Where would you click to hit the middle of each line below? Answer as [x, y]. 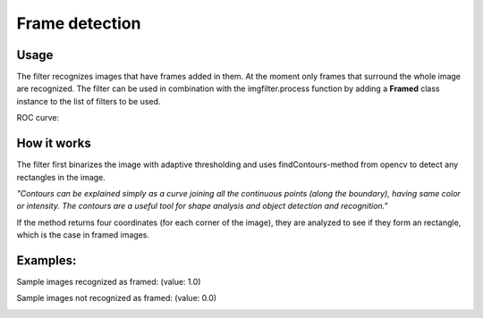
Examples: [47, 260]
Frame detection [79, 23]
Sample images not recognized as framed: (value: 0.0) [117, 298]
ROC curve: [38, 118]
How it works [54, 143]
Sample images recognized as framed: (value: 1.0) [109, 282]
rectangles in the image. [61, 177]
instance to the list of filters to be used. [89, 101]
